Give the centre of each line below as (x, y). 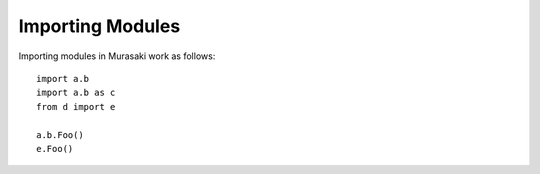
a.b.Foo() (60, 134)
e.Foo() (55, 148)
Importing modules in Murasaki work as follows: (117, 56)
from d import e (76, 106)
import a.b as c (76, 93)
